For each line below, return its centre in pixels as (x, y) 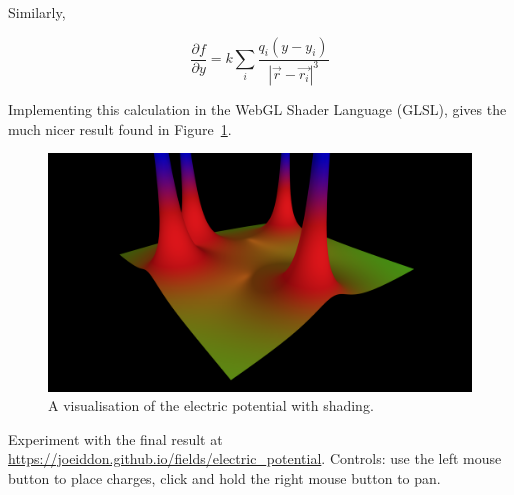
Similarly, (37, 12)
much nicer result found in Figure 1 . (120, 128)
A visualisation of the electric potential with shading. (211, 405)
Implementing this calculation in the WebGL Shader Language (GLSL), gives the (257, 108)
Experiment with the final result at (115, 438)
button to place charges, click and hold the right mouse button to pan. (224, 478)
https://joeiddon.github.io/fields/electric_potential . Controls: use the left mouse (255, 458)
